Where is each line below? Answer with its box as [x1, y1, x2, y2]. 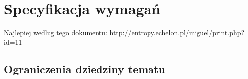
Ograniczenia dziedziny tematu [4, 61, 165, 76]
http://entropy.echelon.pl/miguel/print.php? [109, 27, 245, 38]
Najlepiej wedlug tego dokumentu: [4, 27, 107, 38]
